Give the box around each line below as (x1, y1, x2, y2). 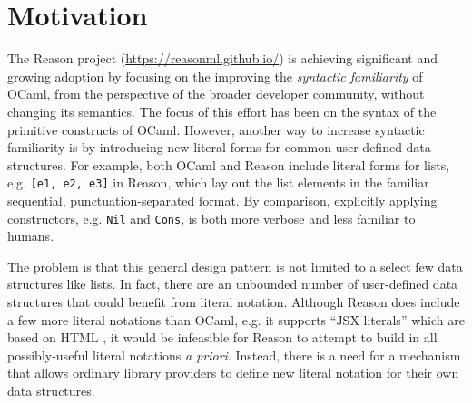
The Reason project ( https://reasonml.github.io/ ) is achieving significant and (7, 49, 438, 68)
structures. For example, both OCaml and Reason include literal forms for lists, (7, 155, 450, 174)
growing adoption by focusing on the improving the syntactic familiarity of (7, 66, 423, 85)
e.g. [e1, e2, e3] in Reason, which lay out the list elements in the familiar (7, 173, 429, 192)
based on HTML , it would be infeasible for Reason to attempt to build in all (7, 328, 438, 347)
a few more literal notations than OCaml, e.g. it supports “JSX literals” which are (7, 310, 465, 329)
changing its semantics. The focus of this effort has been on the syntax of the (7, 101, 437, 120)
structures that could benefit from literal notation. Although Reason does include (7, 292, 460, 311)
